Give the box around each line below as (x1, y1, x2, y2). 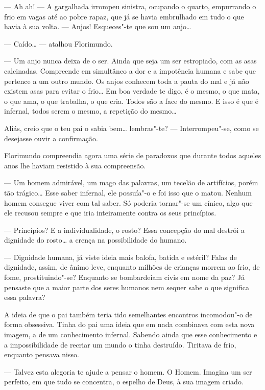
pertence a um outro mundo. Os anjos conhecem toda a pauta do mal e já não (4, 75, 249, 86)
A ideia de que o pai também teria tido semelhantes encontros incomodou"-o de (4, 309, 253, 319)
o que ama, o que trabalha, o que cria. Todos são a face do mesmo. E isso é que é (4, 95, 258, 106)
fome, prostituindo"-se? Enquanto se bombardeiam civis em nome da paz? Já (4, 272, 245, 283)
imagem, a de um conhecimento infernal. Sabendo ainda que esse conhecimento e (4, 329, 257, 340)
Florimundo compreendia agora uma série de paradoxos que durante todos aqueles (4, 150, 261, 161)
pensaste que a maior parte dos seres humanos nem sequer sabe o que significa (4, 281, 249, 292)
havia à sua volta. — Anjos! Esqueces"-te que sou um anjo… (4, 21, 191, 32)
